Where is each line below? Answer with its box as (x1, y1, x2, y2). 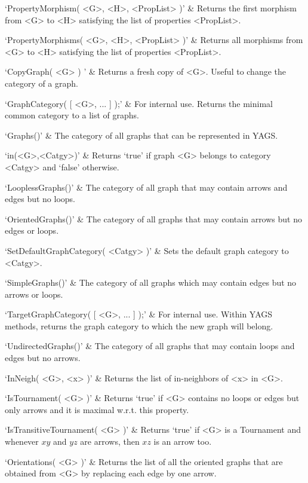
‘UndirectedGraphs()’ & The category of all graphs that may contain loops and (5, 340, 295, 352)
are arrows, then (80, 435, 140, 448)
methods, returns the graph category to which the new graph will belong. (5, 319, 273, 332)
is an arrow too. (153, 435, 212, 448)
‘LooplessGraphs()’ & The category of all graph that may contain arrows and (5, 181, 288, 193)
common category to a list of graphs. (5, 109, 139, 121)
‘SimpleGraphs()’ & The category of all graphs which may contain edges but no (5, 276, 297, 289)
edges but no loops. (5, 192, 75, 205)
